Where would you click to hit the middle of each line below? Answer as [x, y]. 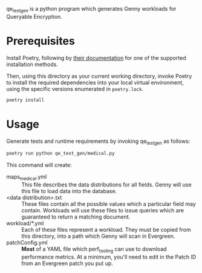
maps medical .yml [27, 178]
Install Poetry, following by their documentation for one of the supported [96, 58]
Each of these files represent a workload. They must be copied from [106, 230]
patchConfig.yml [27, 243]
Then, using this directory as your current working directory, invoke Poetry [99, 76]
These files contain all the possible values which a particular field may [109, 204]
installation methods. [32, 64]
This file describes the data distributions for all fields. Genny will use [106, 185]
